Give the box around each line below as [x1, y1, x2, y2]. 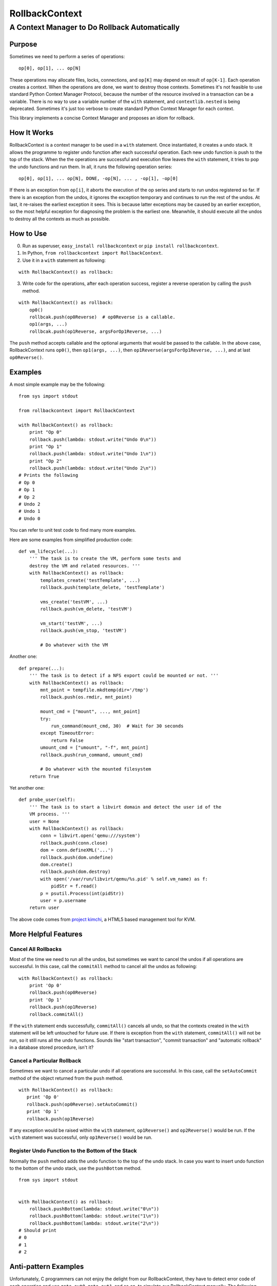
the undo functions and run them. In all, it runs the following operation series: [9, 164, 172, 170]
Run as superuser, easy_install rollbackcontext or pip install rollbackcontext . [22, 242, 219, 249]
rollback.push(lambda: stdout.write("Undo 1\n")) [29, 451, 156, 457]
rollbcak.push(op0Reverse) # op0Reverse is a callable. [29, 314, 175, 320]
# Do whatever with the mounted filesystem [40, 766, 151, 772]
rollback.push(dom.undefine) [40, 854, 114, 860]
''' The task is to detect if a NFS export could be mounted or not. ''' [29, 673, 219, 678]
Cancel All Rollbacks [9, 945, 62, 953]
